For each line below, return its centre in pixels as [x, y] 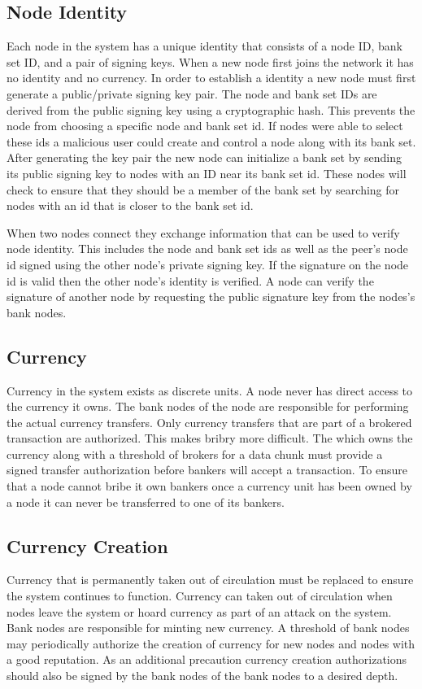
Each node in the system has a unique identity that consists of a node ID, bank [204, 46]
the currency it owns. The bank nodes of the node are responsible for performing [208, 406]
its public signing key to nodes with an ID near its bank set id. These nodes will [207, 173]
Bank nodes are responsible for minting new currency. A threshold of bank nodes [208, 628]
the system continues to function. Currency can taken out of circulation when [200, 596]
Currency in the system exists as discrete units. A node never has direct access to [210, 390]
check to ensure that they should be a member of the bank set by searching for [203, 189]
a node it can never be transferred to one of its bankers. [146, 501]
